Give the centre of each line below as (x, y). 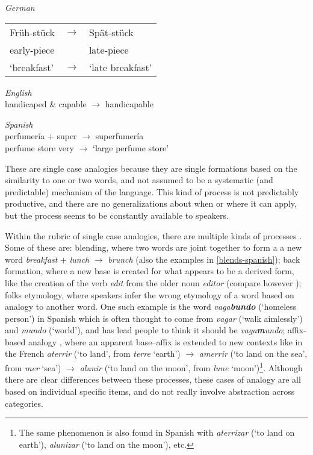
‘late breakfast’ (120, 67)
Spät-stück (111, 32)
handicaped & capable (46, 104)
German (20, 7)
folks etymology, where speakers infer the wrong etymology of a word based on (150, 294)
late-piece (109, 49)
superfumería (119, 136)
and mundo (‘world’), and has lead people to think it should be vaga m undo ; (145, 330)
